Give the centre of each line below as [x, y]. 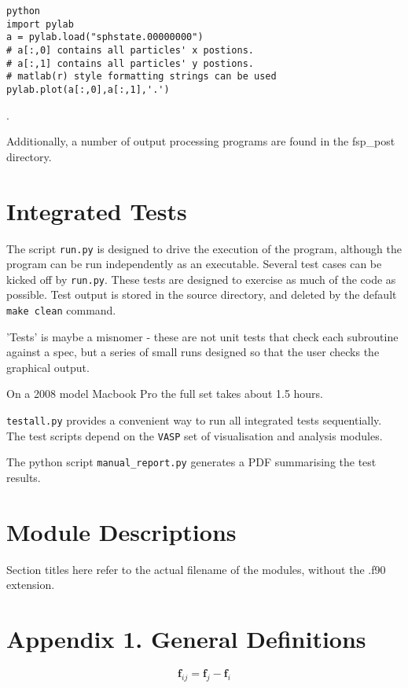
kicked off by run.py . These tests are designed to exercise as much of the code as [201, 279]
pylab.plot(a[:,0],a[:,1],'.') [88, 89]
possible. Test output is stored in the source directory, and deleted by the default [202, 294]
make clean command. [61, 310]
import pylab [40, 24]
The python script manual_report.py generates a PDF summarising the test [191, 462]
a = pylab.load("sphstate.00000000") [105, 37]
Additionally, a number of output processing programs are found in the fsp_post [201, 141]
